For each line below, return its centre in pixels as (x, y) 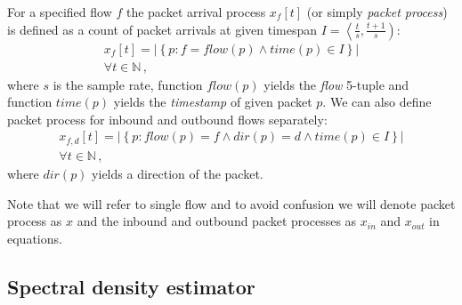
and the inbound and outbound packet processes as (217, 221)
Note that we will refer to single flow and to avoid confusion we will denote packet (231, 203)
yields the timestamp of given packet (213, 102)
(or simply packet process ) (377, 12)
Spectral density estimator (131, 286)
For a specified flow (60, 12)
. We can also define (377, 102)
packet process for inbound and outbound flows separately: (167, 119)
